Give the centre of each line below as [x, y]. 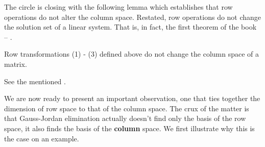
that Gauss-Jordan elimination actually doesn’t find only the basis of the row [125, 118]
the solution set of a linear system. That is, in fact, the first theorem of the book [130, 27]
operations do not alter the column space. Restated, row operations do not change [133, 17]
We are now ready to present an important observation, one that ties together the [132, 98]
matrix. [16, 64]
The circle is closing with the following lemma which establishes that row [118, 7]
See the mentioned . [35, 81]
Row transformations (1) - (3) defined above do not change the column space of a [132, 54]
